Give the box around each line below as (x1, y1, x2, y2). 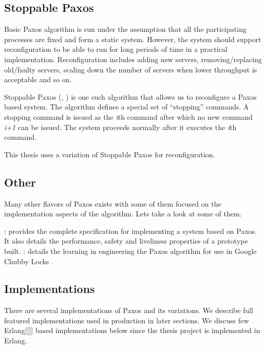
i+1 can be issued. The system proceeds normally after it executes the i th (4, 121, 237, 132)
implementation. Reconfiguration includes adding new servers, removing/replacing (4, 53, 262, 64)
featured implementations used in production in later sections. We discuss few (4, 315, 249, 325)
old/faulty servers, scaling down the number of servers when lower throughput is (4, 64, 257, 75)
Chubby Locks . (4, 255, 53, 266)
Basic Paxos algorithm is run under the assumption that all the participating (4, 24, 246, 34)
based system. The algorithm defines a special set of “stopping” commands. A (4, 101, 249, 112)
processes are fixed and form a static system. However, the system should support (4, 33, 261, 44)
